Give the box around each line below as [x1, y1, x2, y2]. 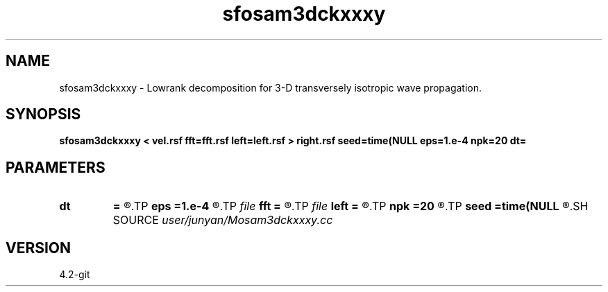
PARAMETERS [6, 158, 105, 176]
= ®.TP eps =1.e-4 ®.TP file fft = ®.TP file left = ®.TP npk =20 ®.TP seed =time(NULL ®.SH [112, 199, 589, 214]
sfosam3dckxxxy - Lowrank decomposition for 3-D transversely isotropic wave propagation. [59, 81, 482, 94]
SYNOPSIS [6, 105, 81, 123]
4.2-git [59, 268, 90, 281]
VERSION [6, 239, 71, 257]
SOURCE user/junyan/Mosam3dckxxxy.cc [112, 213, 333, 227]
